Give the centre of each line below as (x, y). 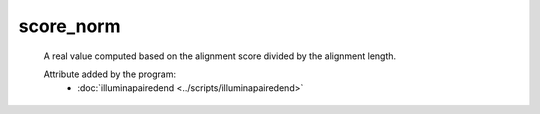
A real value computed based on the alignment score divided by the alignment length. (220, 56)
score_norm (69, 26)
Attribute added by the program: (110, 74)
